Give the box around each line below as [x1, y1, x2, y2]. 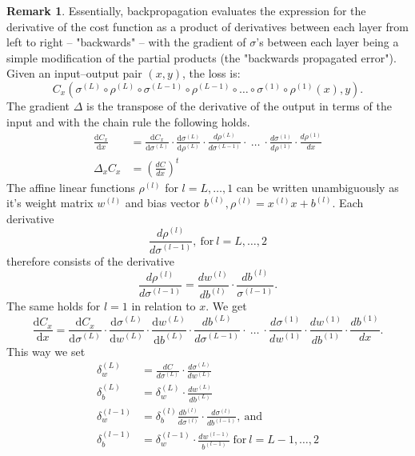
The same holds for [6, 298, 101, 314]
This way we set [6, 342, 86, 359]
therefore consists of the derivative [6, 252, 174, 269]
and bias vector [125, 194, 201, 211]
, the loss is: [182, 65, 241, 82]
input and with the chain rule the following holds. [6, 113, 250, 130]
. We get [206, 298, 247, 314]
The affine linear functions [6, 178, 135, 195]
